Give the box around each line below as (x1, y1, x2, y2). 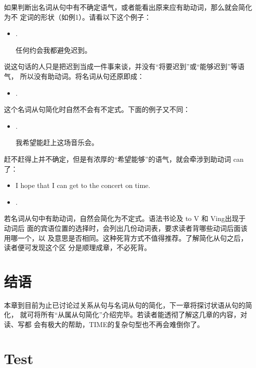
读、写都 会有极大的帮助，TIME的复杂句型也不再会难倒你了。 (4, 319, 204, 329)
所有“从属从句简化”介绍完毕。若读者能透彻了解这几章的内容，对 (40, 309, 247, 320)
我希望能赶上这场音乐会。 (15, 137, 98, 147)
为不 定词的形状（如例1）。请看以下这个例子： (4, 11, 151, 22)
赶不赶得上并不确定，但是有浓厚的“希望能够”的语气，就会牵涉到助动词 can (4, 153, 244, 164)
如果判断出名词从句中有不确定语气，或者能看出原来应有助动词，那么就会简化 (4, 2, 252, 12)
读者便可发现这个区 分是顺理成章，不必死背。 (4, 242, 151, 253)
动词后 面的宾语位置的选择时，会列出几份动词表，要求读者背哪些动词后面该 (4, 222, 248, 233)
